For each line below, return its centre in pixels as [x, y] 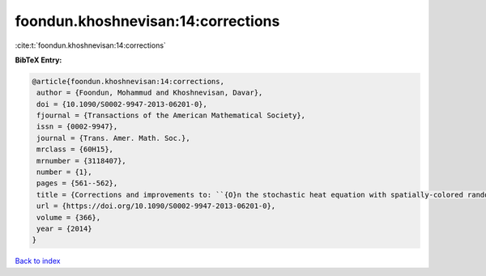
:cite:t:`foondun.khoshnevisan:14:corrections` [90, 45]
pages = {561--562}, [77, 183]
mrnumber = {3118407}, [82, 161]
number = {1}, [64, 172]
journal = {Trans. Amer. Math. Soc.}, [113, 138]
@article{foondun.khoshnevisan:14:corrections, [128, 81]
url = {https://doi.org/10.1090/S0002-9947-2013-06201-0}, [156, 206]
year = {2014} [64, 229]
